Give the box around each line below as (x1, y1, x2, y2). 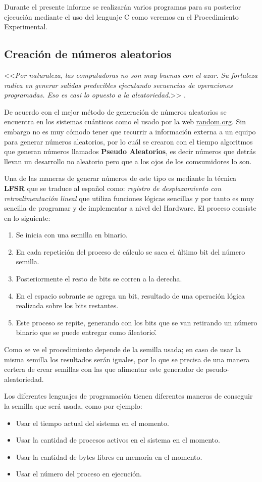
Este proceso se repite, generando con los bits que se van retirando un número (16, 317, 257, 327)
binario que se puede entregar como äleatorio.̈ (16, 327, 157, 338)
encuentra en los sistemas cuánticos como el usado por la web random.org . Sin (4, 116, 246, 127)
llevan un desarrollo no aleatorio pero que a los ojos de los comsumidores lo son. (4, 156, 252, 166)
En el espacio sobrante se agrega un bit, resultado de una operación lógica (16, 290, 245, 301)
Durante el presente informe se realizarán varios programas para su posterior (4, 2, 241, 12)
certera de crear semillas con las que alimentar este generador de (4, 364, 203, 374)
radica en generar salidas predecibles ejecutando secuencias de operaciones (4, 79, 233, 90)
